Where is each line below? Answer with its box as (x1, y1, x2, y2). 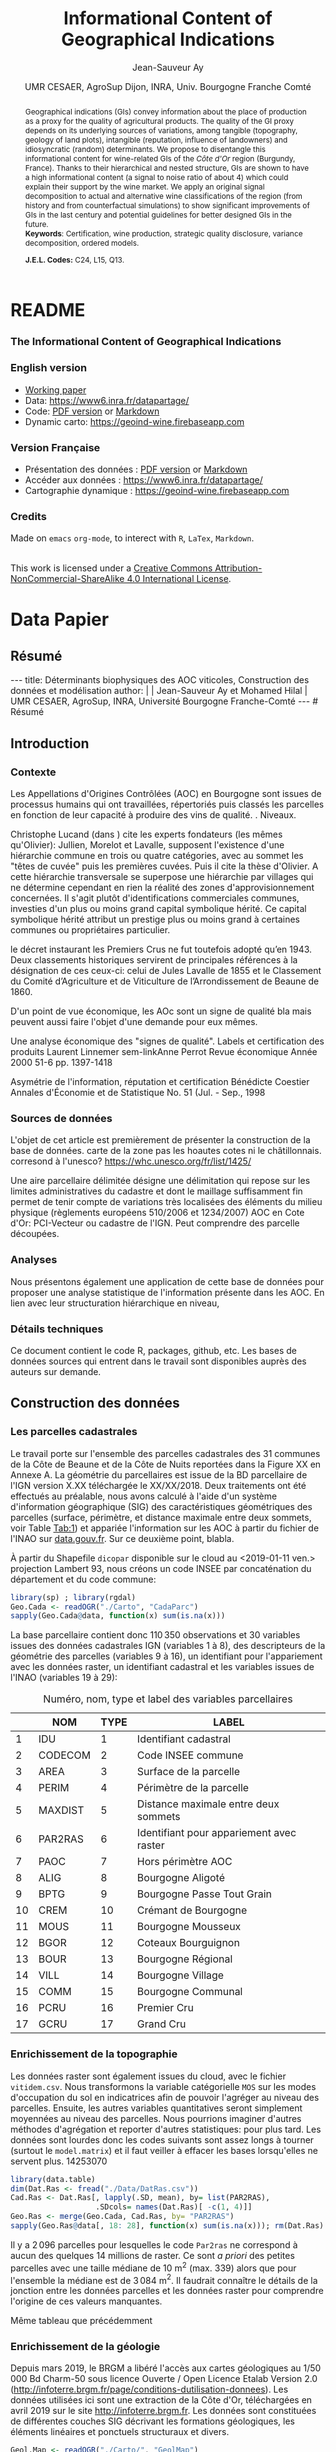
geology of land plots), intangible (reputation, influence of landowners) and (24, 134, 288, 145)
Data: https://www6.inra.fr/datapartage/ (24, 394, 190, 406)
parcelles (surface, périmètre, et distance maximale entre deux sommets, (10, 1511, 312, 1523)
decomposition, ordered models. (24, 237, 140, 248)
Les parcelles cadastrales (10, 1425, 138, 1439)
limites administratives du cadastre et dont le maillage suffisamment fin (10, 1185, 303, 1197)
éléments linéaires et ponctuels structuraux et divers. (10, 2426, 230, 2438)
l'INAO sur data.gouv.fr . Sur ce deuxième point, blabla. (10, 1532, 235, 1544)
